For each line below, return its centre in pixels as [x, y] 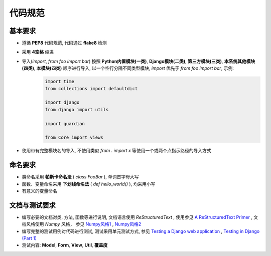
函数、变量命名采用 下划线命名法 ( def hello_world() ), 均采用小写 [89, 184]
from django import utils [77, 109]
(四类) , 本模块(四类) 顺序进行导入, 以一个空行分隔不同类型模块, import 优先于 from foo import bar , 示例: [128, 68]
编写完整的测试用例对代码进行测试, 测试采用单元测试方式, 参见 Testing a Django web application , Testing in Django [141, 231]
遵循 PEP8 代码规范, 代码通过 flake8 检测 [64, 43]
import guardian [65, 123]
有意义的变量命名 [39, 191]
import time [60, 82]
